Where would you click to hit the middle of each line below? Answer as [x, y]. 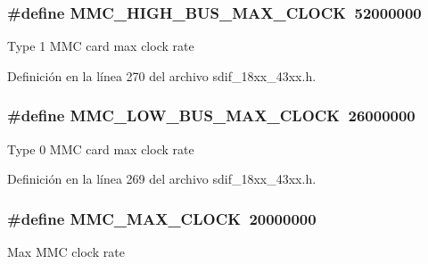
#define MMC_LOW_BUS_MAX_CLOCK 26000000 [211, 115]
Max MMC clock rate [66, 252]
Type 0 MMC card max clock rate [101, 148]
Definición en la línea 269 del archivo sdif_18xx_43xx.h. [162, 179]
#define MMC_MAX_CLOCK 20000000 [162, 218]
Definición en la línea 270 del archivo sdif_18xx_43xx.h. [162, 75]
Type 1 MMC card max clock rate [101, 46]
